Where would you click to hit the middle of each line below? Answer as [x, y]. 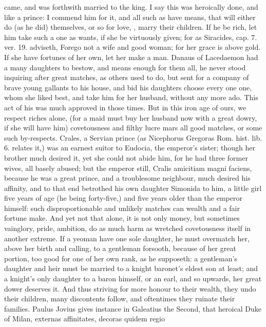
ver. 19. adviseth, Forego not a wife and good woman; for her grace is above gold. [132, 47]
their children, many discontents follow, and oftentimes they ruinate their [120, 299]
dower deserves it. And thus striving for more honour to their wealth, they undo [130, 288]
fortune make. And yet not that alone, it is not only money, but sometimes [122, 218]
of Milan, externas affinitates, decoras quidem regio [85, 319]
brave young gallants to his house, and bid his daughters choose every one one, [128, 87]
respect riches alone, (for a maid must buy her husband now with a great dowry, [131, 117]
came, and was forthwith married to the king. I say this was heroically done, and [131, 7]
